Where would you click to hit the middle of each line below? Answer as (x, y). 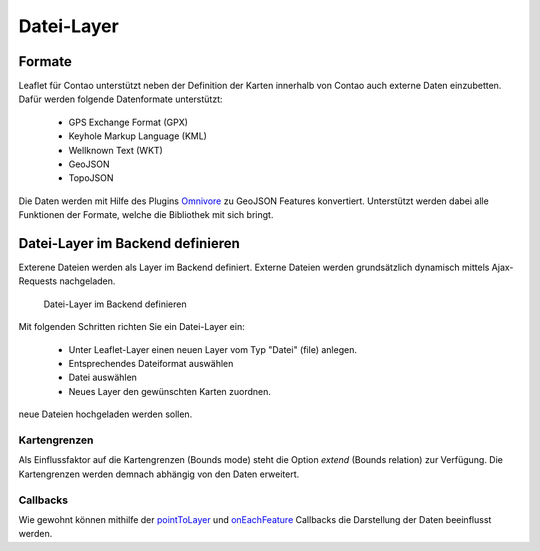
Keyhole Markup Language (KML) (137, 136)
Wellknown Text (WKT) (116, 150)
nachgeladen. (87, 281)
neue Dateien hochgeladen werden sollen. (105, 414)
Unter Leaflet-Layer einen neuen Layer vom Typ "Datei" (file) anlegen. (212, 349)
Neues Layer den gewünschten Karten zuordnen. (170, 391)
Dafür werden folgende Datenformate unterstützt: (120, 99)
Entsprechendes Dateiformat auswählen (151, 364)
